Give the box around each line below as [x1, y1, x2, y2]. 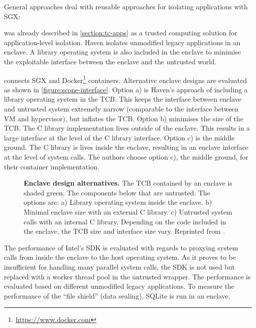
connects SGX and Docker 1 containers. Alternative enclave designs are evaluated [4, 73, 247, 85]
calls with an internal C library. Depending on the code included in [24, 216, 226, 226]
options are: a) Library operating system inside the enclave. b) [24, 197, 212, 207]
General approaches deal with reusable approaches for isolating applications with [4, 1, 248, 11]
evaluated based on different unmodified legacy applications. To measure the [4, 281, 234, 291]
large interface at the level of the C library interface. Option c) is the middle [4, 132, 235, 142]
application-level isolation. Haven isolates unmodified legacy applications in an [4, 37, 241, 47]
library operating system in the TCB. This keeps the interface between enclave [4, 94, 242, 104]
